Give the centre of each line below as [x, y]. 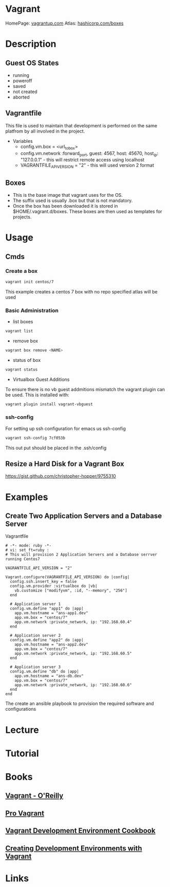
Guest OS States [32, 63]
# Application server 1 [35, 604]
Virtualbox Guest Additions [41, 379]
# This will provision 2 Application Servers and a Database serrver [81, 555]
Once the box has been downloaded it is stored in [65, 206]
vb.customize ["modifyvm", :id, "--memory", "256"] [71, 591]
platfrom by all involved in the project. [45, 131]
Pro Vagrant [25, 813]
